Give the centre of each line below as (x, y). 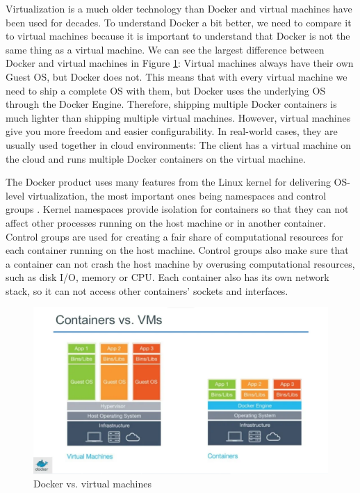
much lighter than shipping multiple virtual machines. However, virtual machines (178, 117)
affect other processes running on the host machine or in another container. (166, 222)
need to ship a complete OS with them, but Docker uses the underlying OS (166, 90)
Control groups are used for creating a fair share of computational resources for (174, 236)
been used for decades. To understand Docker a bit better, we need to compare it (179, 22)
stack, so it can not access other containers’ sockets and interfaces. (147, 290)
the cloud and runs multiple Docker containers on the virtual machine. (156, 158)
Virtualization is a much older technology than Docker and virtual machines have (179, 8)
